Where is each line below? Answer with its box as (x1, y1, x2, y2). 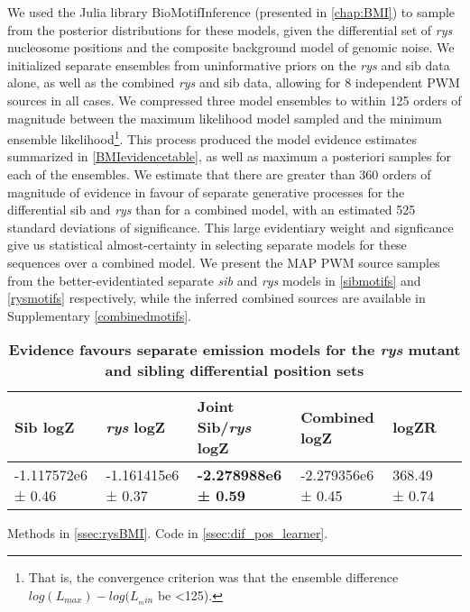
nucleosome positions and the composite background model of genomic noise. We (7, 38, 455, 57)
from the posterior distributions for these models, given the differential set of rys (7, 20, 453, 39)
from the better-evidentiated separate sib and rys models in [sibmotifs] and (7, 270, 421, 289)
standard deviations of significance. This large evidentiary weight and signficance (7, 217, 454, 236)
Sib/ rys (197, 416, 252, 438)
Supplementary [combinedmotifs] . (7, 306, 191, 324)
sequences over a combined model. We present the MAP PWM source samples (7, 252, 440, 271)
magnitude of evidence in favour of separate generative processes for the (7, 182, 405, 201)
